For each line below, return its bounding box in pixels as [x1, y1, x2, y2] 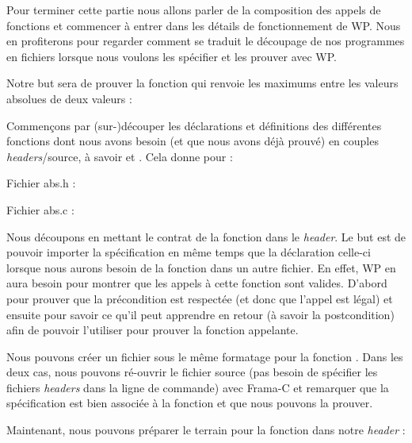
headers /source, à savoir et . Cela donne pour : [6, 148, 233, 164]
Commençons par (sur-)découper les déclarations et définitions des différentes [6, 117, 382, 133]
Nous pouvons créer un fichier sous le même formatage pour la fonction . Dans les [6, 348, 403, 364]
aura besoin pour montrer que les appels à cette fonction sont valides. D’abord [6, 275, 387, 291]
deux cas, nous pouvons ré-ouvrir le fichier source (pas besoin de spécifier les [6, 364, 378, 380]
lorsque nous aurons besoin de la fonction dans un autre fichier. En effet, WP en [6, 259, 396, 275]
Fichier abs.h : [6, 175, 76, 191]
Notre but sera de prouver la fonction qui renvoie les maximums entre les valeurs [6, 75, 399, 91]
